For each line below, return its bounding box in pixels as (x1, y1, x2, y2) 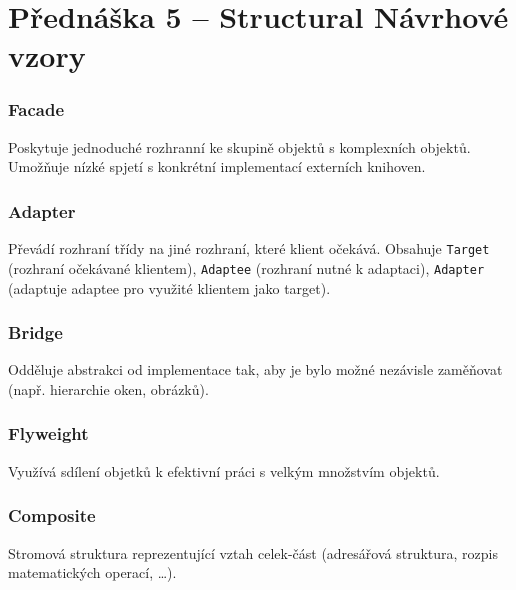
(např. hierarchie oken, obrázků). (8, 378, 209, 399)
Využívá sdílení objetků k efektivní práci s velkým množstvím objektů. (8, 460, 440, 481)
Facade (8, 97, 64, 122)
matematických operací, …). (8, 562, 177, 583)
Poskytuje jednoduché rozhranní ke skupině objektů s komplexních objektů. (8, 136, 471, 157)
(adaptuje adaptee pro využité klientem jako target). (8, 277, 331, 298)
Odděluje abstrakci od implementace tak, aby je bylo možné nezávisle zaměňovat (8, 359, 503, 380)
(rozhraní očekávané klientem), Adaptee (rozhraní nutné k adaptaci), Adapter (8, 257, 485, 278)
